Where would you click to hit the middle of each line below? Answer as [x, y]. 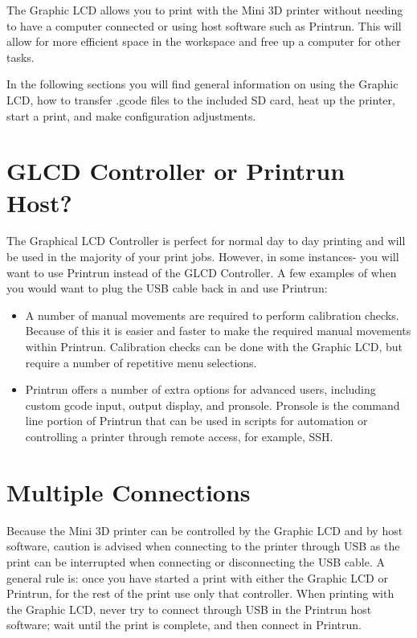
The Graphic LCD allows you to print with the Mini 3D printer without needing [205, 10]
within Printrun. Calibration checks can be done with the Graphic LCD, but [214, 347]
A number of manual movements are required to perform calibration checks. [212, 315]
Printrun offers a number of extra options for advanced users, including [200, 389]
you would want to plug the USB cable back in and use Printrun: [167, 288]
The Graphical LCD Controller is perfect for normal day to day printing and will [206, 241]
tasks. [20, 57]
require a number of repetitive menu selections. [141, 362]
